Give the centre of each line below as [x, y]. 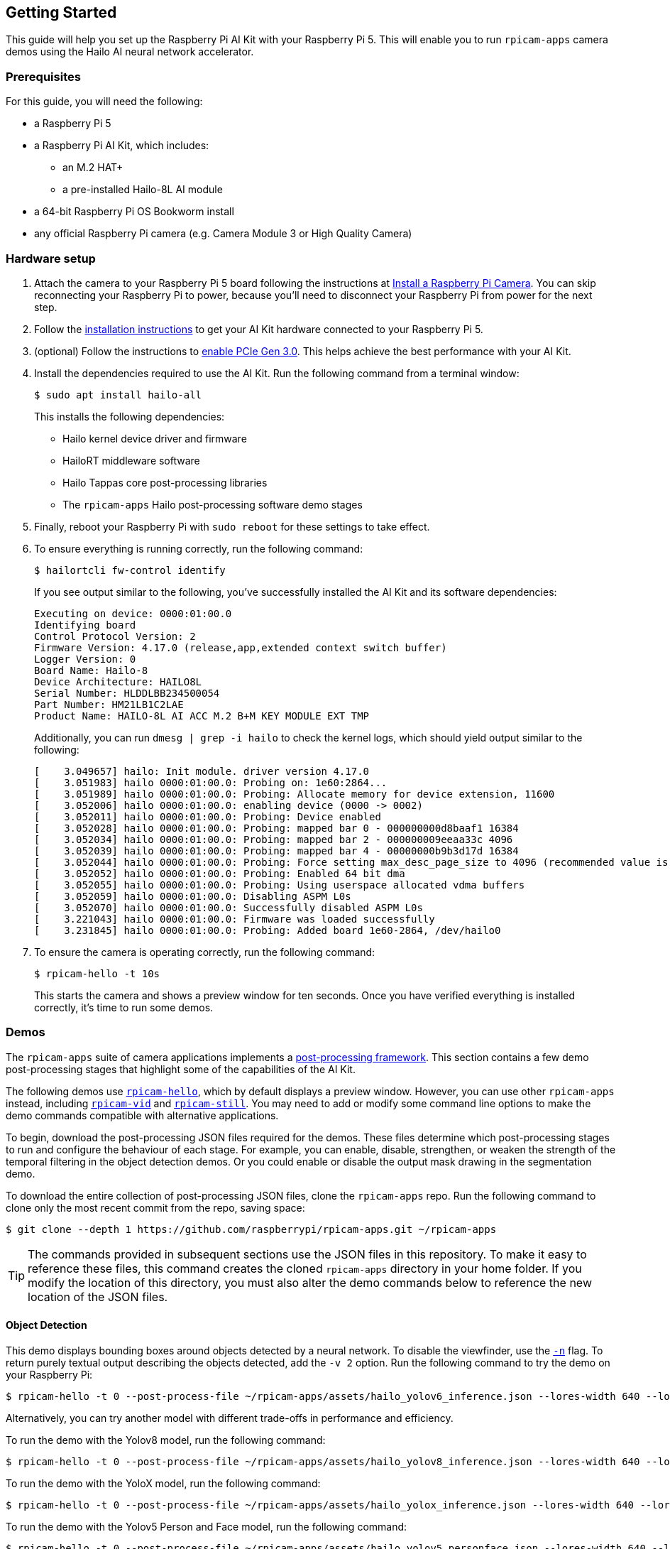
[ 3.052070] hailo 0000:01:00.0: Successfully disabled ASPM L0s [229, 907]
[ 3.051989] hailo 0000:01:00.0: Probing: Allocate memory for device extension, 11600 [295, 794]
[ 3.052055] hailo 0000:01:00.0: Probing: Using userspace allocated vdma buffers [280, 885]
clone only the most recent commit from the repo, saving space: [155, 1207]
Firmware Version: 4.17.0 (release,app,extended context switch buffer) [241, 647]
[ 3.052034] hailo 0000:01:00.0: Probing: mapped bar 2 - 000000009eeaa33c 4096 [274, 839]
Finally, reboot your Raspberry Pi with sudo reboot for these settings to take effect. [232, 526]
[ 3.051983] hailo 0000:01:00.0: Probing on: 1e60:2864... [211, 782]
